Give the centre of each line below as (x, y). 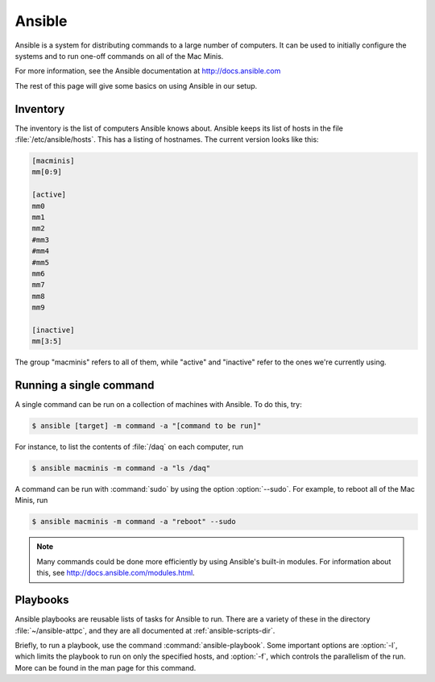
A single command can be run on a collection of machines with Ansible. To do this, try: (158, 405)
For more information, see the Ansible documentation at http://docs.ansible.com (148, 71)
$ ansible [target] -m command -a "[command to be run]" (147, 426)
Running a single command (85, 386)
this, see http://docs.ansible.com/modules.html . (116, 573)
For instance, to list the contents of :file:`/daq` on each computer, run (129, 447)
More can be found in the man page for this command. (106, 667)
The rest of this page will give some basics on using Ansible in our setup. (136, 85)
